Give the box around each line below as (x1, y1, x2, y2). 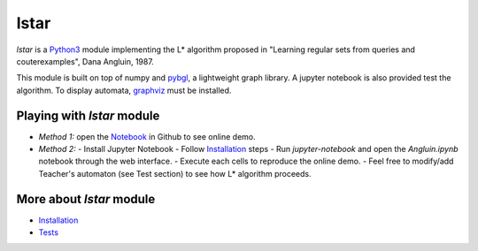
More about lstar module (16, 191, 156, 207)
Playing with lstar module (16, 108, 160, 123)
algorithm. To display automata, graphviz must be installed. (16, 85, 232, 95)
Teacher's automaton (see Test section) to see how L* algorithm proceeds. (38, 168, 312, 179)
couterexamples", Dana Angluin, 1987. (16, 56, 154, 66)
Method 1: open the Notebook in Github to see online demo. (38, 131, 256, 141)
